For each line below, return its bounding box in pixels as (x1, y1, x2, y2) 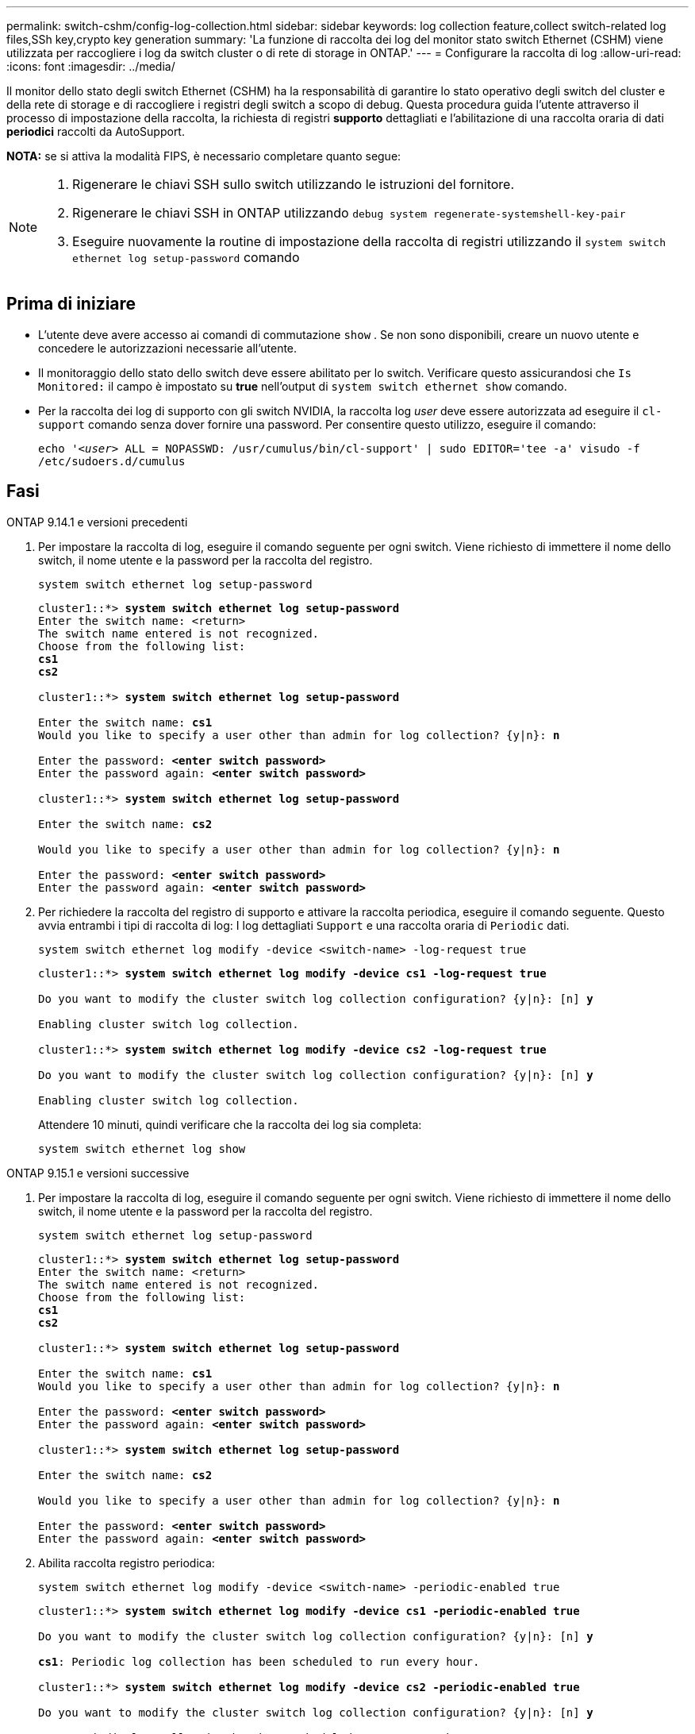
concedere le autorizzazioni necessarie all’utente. (38, 341, 298, 355)
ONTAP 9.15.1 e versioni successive (6, 1166, 190, 1180)
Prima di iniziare (6, 294, 136, 314)
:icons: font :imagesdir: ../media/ (6, 60, 175, 73)
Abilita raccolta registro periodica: (38, 1555, 215, 1570)
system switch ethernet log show (38, 1142, 246, 1155)
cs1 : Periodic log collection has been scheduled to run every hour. (38, 1655, 480, 1668)
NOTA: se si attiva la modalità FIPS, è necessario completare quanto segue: (6, 149, 401, 163)
